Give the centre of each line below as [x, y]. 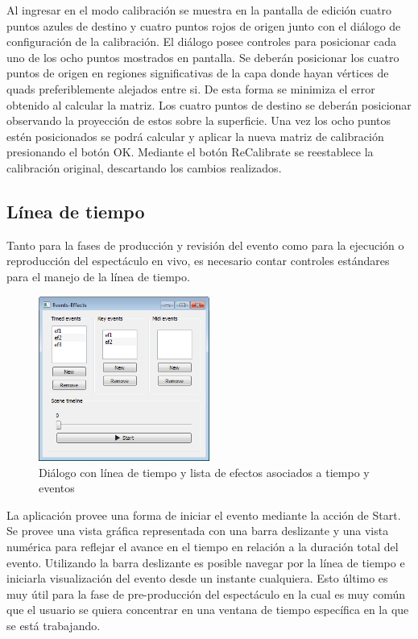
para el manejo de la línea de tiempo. [98, 276]
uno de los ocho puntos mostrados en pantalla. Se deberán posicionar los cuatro [203, 57]
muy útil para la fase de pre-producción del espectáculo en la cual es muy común [206, 593]
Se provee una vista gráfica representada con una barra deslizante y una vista [198, 531]
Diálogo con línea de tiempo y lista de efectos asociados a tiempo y [204, 472]
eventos [57, 488]
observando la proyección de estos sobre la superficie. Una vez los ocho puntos [199, 120]
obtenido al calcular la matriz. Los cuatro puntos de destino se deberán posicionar [209, 104]
